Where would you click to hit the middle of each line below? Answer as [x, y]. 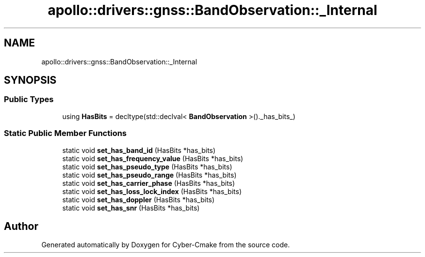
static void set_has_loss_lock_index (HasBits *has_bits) [152, 191]
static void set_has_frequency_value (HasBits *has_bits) [153, 158]
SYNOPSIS [30, 80]
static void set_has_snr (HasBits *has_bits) [131, 208]
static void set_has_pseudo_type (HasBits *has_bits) [147, 166]
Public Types [29, 99]
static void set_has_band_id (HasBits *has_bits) [139, 150]
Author [21, 226]
